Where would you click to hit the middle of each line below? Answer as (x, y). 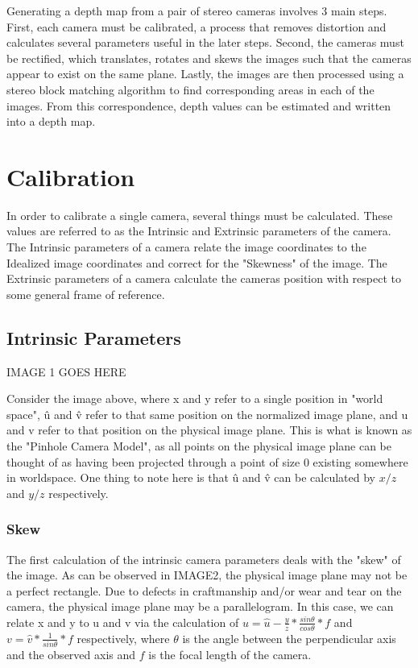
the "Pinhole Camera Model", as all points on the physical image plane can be (199, 446)
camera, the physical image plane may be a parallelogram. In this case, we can (200, 606)
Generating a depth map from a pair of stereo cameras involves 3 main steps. (197, 10)
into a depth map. (51, 121)
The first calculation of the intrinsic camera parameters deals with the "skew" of (204, 559)
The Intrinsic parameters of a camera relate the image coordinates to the (186, 247)
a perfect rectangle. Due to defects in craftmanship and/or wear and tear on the (204, 590)
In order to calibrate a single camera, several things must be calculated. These (200, 215)
